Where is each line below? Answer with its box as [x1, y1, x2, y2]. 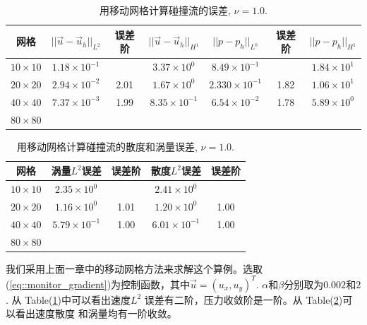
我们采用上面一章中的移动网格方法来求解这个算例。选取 [6, 261, 263, 276]
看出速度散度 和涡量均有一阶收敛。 [15, 306, 177, 321]
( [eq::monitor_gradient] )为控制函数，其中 [6, 276, 191, 291]
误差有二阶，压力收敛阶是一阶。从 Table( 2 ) [144, 292, 343, 307]
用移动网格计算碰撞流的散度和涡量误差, [17, 138, 198, 153]
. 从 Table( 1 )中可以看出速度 [6, 292, 131, 307]
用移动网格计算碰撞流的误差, [100, 3, 231, 17]
